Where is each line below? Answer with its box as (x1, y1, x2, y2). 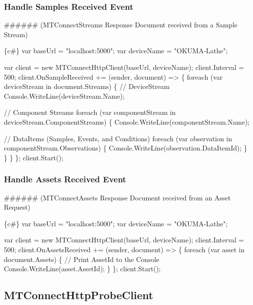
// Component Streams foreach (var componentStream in (4, 107, 176, 117)
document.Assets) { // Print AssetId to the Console (4, 254, 159, 264)
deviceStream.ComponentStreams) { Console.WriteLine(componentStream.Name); (4, 116, 250, 127)
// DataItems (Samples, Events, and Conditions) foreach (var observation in (4, 133, 232, 143)
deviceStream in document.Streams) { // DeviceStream (4, 81, 170, 91)
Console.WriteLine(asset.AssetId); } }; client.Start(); (4, 263, 161, 274)
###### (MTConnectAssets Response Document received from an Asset (4, 192, 231, 202)
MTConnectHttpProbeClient (4, 287, 154, 303)
